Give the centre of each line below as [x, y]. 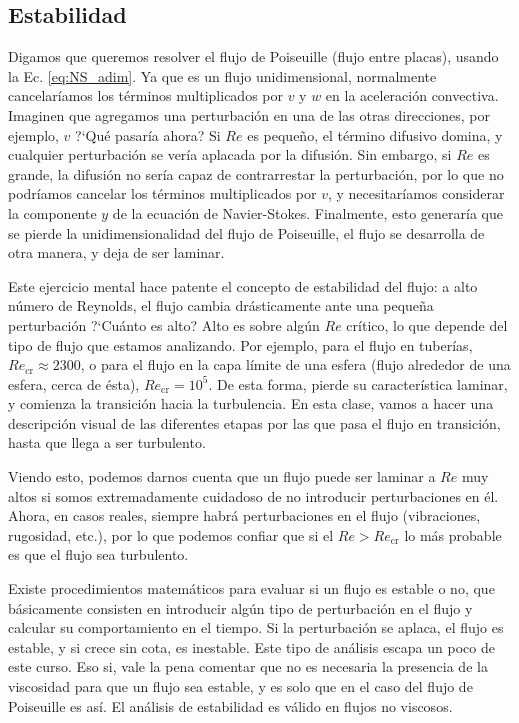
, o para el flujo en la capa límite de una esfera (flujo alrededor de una [295, 364]
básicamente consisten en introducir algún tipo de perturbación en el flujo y [240, 607]
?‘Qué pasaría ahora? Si [148, 134]
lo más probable [453, 534]
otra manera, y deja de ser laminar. [116, 252]
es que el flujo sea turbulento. [98, 554]
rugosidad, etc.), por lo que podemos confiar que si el [171, 534]
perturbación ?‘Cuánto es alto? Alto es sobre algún [164, 324]
